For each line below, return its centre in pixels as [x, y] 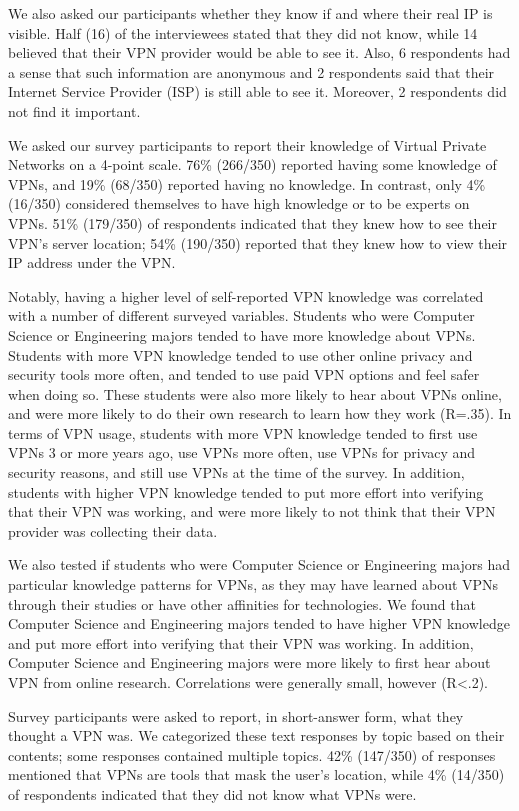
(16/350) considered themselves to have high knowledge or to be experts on [239, 203]
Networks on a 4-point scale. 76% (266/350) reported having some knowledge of [252, 164]
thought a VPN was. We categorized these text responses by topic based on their [256, 735]
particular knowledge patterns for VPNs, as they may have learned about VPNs [253, 584]
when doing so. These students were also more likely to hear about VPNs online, [255, 393]
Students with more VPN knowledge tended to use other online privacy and [240, 354]
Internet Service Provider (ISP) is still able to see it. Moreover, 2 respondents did [257, 91]
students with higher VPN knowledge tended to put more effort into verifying [246, 491]
